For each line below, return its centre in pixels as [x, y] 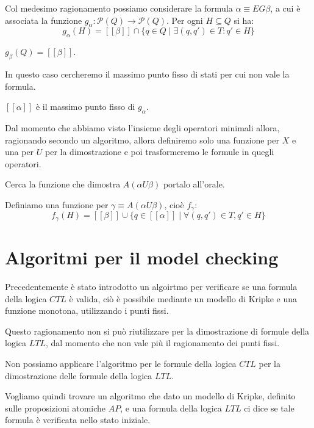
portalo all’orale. [194, 184]
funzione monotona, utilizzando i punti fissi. [87, 310]
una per [20, 152]
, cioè [174, 204]
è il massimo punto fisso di [85, 107]
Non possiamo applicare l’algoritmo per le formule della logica [121, 363]
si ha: [244, 20]
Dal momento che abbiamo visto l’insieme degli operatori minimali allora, [142, 127]
